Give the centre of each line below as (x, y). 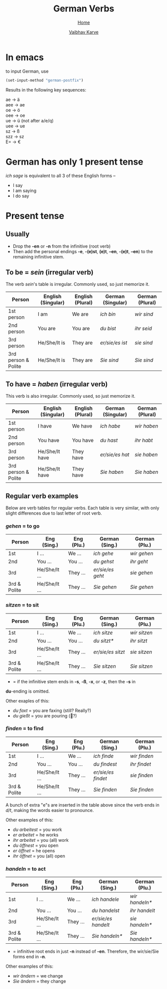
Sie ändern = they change (39, 981)
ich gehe (103, 553)
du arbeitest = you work (37, 829)
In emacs (25, 57)
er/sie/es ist (114, 343)
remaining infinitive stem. (38, 257)
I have (45, 426)
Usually (18, 234)
